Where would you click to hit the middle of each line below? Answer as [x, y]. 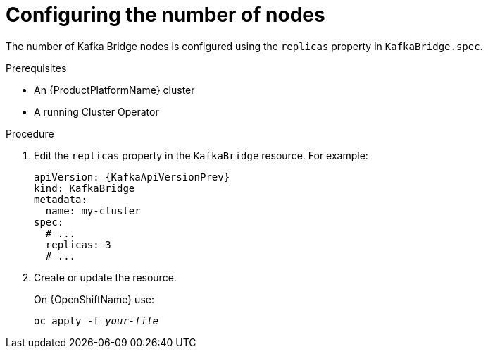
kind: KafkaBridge [85, 188]
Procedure [30, 133]
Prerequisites [36, 68]
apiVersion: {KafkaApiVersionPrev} [132, 177]
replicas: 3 [78, 244]
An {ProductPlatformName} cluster [114, 90]
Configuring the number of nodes [165, 15]
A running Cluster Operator [96, 111]
